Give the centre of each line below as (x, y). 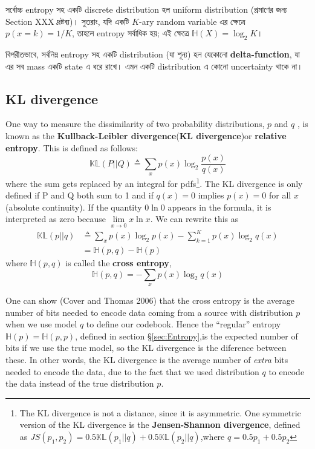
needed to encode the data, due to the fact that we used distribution (132, 371)
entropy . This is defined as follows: (72, 147)
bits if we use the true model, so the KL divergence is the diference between (146, 348)
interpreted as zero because (56, 219)
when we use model (41, 324)
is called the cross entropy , (119, 263)
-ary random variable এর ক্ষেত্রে (192, 21)
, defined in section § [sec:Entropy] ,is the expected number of (187, 336)
